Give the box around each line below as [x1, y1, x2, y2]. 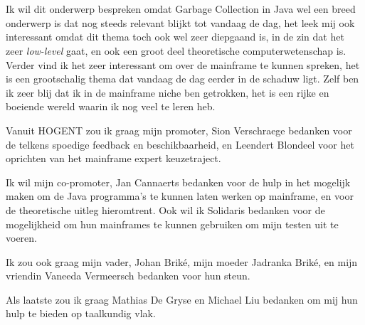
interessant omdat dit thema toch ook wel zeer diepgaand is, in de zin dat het [6, 29, 344, 44]
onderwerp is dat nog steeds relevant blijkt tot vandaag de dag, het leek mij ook [6, 15, 355, 30]
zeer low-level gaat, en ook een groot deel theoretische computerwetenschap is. [6, 43, 347, 58]
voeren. [6, 230, 37, 245]
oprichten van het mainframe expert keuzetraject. [6, 151, 221, 166]
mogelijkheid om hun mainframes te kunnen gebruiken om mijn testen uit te [6, 216, 339, 231]
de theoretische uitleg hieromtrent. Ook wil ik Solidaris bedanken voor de [6, 202, 325, 217]
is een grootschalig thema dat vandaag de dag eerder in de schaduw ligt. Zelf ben [6, 71, 359, 86]
